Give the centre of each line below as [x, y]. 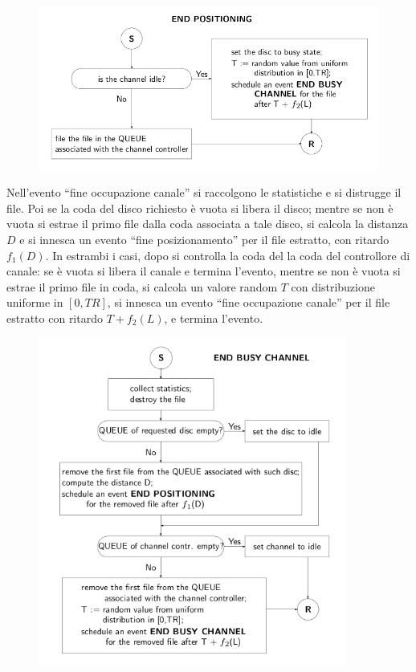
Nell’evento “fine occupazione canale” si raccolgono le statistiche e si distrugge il [204, 192]
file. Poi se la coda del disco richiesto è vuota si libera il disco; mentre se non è [200, 208]
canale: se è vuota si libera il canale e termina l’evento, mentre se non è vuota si [204, 271]
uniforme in [35, 302]
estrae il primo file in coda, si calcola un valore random [142, 286]
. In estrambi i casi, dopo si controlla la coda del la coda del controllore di [228, 255]
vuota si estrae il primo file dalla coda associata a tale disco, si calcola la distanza [208, 224]
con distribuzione [333, 286]
